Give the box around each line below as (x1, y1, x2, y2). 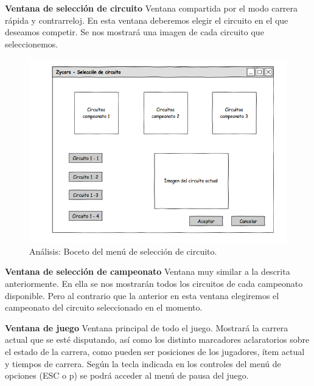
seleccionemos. (5, 37, 58, 50)
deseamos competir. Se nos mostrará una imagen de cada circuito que (5, 26, 264, 38)
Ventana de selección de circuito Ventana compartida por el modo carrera (5, 2, 298, 14)
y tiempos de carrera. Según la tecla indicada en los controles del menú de (5, 357, 281, 370)
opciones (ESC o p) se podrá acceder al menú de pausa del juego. (5, 369, 249, 382)
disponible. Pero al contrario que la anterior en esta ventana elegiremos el (5, 289, 279, 302)
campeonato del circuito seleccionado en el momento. (5, 301, 203, 314)
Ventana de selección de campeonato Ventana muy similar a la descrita (5, 265, 290, 278)
